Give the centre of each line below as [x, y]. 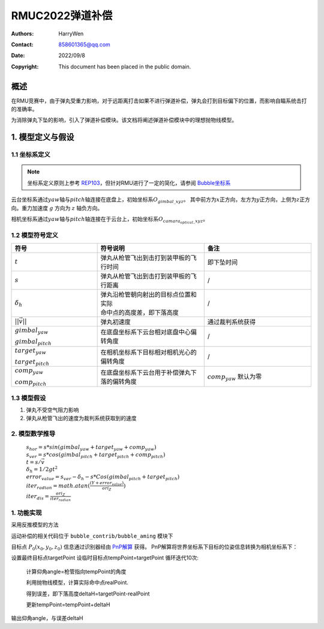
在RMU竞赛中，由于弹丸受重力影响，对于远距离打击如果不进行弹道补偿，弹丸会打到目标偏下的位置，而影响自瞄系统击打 [159, 101]
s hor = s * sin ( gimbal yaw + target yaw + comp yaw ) [91, 448]
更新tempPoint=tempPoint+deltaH [68, 604]
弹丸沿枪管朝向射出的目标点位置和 [149, 294]
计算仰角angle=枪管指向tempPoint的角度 [76, 571]
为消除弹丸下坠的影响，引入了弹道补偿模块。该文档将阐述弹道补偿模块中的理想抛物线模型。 [124, 120]
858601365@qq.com [84, 44]
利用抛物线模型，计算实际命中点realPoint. [77, 583]
